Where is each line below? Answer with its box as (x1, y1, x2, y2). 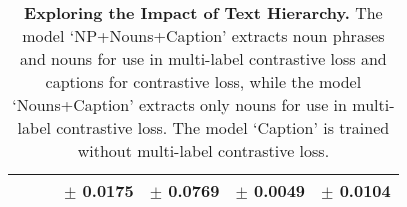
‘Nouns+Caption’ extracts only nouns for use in (12, 93, 347, 116)
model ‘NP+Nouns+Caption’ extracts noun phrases (22, 24, 385, 47)
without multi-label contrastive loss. (77, 139, 330, 162)
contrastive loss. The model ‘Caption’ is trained (56, 116, 390, 139)
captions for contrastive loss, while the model (45, 70, 362, 93)
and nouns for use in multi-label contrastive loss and (19, 47, 387, 70)
